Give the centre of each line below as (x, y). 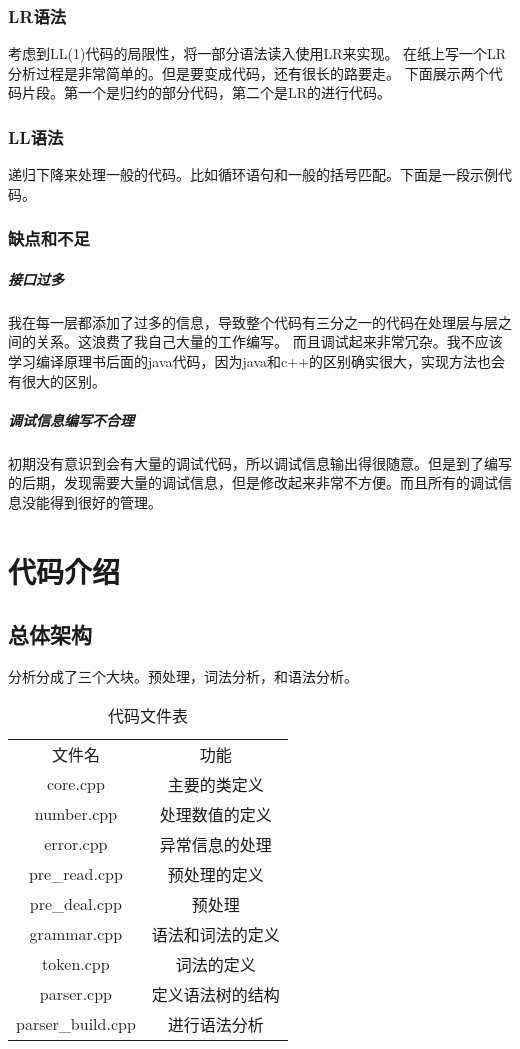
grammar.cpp (76, 934)
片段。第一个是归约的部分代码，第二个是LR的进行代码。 (206, 92)
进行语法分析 (215, 1024)
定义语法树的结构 (215, 994)
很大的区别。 (63, 380)
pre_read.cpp (75, 874)
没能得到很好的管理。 (91, 501)
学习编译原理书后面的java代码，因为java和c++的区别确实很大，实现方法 (242, 361)
